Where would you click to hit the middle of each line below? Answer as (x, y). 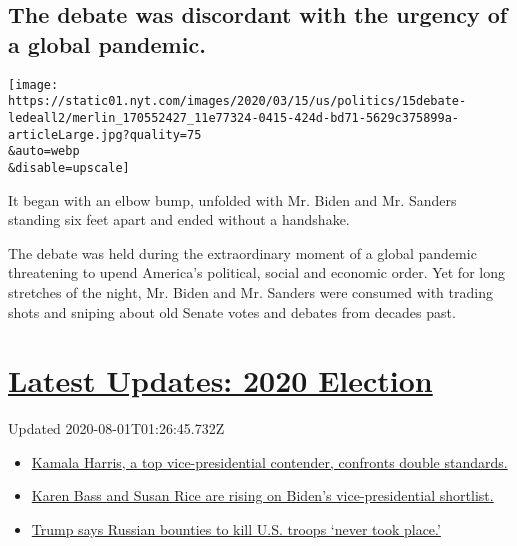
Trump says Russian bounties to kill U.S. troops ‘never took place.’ (236, 529)
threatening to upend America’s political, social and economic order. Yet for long (256, 272)
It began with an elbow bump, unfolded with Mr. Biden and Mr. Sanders (232, 199)
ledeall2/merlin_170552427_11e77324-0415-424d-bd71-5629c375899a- (234, 117)
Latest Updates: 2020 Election (220, 380)
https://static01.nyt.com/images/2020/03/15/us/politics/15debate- (237, 101)
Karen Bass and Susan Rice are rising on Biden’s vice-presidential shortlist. (262, 495)
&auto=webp (44, 151)
